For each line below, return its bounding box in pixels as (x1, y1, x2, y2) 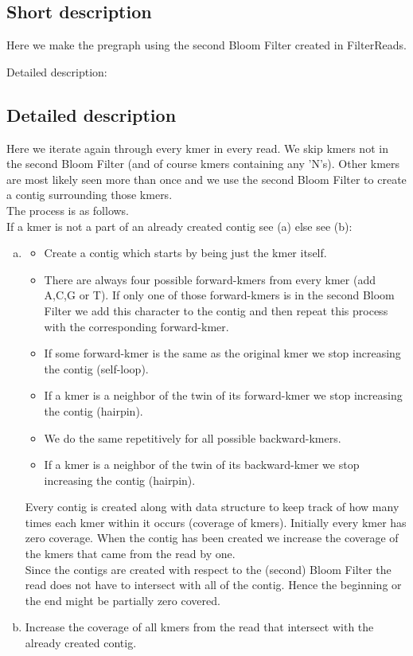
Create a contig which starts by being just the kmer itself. (44, 244, 327, 261)
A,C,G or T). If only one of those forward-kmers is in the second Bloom (44, 287, 395, 303)
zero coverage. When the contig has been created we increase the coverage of (25, 529, 399, 546)
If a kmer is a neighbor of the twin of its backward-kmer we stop (44, 456, 360, 473)
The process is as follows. (6, 201, 129, 218)
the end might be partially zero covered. (25, 592, 220, 608)
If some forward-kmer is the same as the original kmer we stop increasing (44, 345, 401, 361)
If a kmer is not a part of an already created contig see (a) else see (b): (6, 217, 353, 234)
